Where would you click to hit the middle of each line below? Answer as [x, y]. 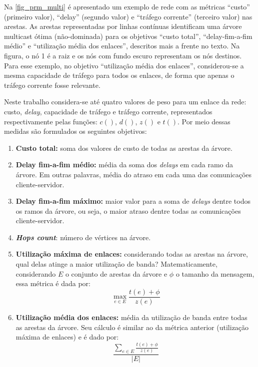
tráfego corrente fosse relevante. [52, 85]
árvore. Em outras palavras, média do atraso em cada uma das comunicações [134, 174]
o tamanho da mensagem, [215, 273]
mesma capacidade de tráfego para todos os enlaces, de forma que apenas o [119, 75]
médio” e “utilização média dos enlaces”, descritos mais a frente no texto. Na [122, 46]
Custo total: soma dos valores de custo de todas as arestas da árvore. [124, 148]
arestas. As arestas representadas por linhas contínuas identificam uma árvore [123, 26]
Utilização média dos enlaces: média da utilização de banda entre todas [131, 317]
